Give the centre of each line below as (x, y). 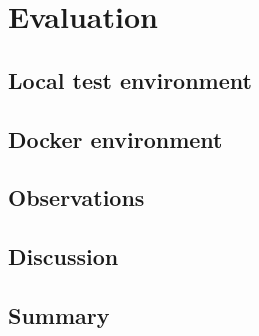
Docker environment (115, 138)
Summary (59, 314)
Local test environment (130, 79)
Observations (76, 197)
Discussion (63, 256)
